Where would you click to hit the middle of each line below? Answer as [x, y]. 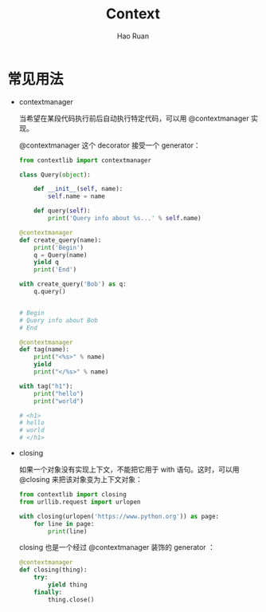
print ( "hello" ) [59, 393]
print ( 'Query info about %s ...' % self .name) [125, 219]
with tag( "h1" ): [46, 386]
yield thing [68, 585]
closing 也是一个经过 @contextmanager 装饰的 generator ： [117, 547]
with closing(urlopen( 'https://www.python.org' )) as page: [119, 516]
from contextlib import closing [72, 495]
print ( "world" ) [59, 401]
